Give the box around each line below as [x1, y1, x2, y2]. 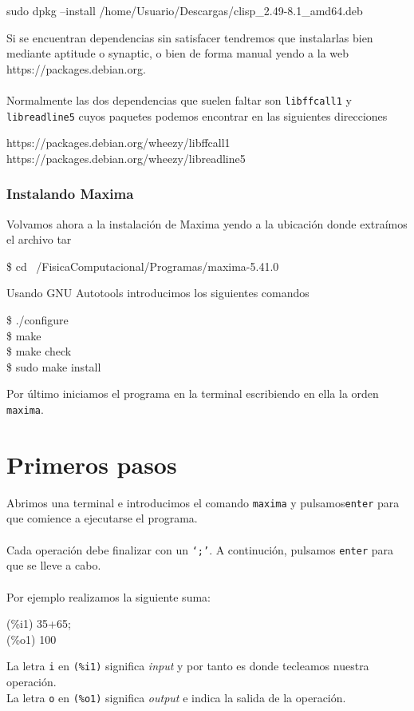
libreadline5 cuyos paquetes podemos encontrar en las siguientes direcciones [6, 107, 388, 124]
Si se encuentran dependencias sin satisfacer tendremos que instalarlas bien [6, 29, 373, 46]
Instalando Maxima [6, 184, 134, 204]
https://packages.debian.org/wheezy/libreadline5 [6, 149, 246, 166]
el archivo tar [6, 231, 72, 248]
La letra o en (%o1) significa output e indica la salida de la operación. [6, 689, 346, 705]
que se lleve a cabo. [6, 557, 101, 574]
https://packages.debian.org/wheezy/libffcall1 [6, 134, 231, 151]
